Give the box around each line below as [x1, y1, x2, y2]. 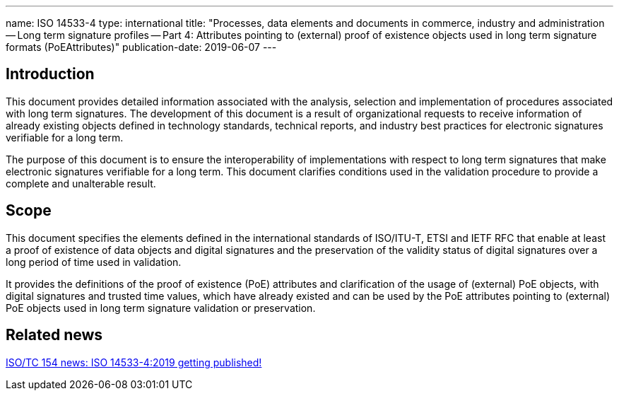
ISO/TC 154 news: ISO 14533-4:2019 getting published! [6, 356, 262, 368]
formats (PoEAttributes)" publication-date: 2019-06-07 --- [6, 41, 277, 53]
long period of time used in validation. [6, 255, 182, 268]
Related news [6, 326, 103, 344]
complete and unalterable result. [6, 177, 156, 190]
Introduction [6, 65, 95, 83]
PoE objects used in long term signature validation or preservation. [6, 301, 316, 314]
